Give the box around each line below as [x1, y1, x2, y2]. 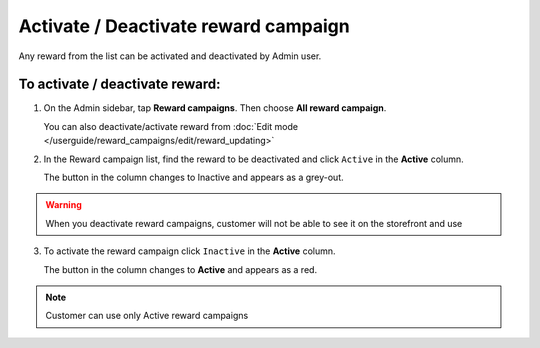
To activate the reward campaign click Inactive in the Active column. [43, 245, 336, 257]
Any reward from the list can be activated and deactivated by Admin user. [18, 50, 322, 62]
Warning [45, 199, 82, 211]
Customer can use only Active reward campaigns [45, 310, 249, 322]
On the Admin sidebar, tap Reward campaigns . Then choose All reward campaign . [43, 102, 387, 114]
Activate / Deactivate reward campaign [18, 15, 350, 37]
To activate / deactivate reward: [18, 76, 221, 93]
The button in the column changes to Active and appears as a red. [43, 263, 318, 275]
